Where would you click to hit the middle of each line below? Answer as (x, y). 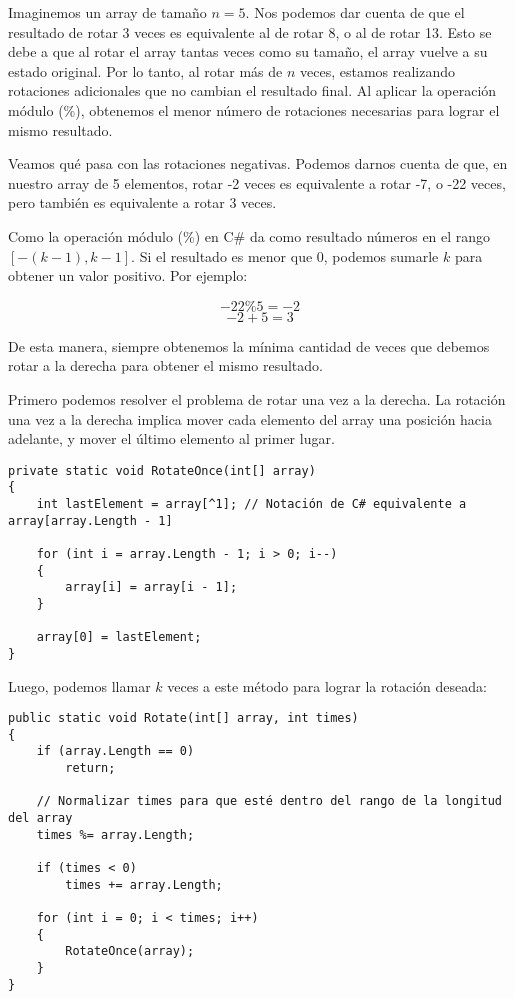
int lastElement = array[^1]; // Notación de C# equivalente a (251, 504)
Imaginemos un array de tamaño (107, 12)
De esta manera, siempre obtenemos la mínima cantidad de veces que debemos (249, 345)
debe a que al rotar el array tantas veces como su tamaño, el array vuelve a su (248, 51)
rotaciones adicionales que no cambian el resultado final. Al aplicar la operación (252, 90)
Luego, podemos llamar (79, 685)
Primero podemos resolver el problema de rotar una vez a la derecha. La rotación (257, 398)
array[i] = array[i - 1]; (151, 587)
